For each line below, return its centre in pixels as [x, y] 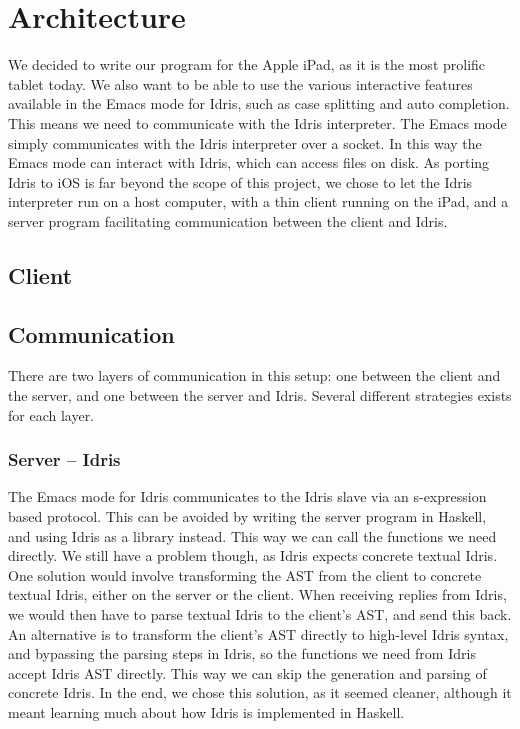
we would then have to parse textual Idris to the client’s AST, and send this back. [260, 614]
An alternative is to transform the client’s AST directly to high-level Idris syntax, [258, 633]
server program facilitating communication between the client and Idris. [228, 220]
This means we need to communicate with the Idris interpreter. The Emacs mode [257, 122]
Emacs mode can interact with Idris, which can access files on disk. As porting [249, 162]
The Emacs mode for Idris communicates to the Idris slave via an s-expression [247, 496]
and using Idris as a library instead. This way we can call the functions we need [252, 535]
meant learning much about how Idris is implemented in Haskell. [206, 711]
